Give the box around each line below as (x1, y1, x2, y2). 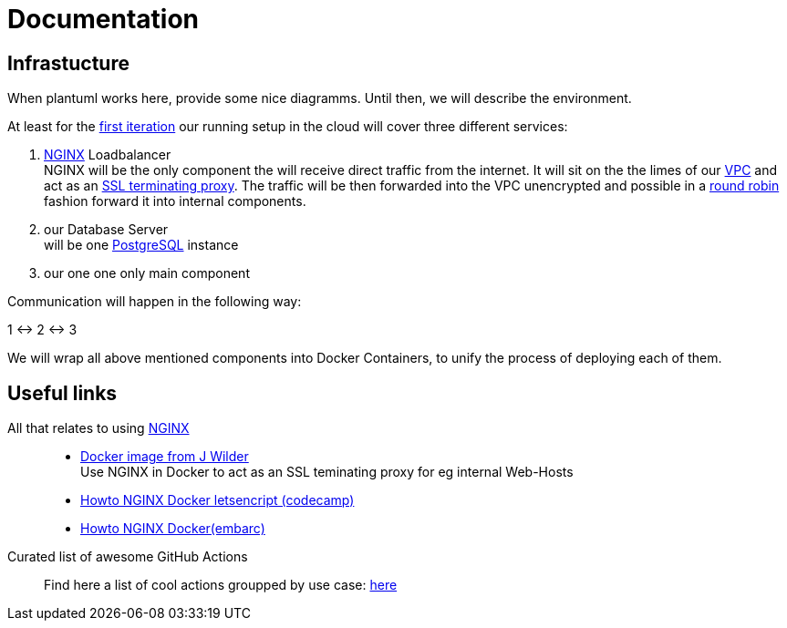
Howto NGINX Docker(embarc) (80, 520, 265, 537)
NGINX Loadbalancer (44, 147, 171, 163)
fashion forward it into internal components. (44, 193, 306, 210)
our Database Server (44, 221, 169, 238)
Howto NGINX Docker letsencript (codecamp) (80, 492, 355, 509)
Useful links (7, 381, 118, 405)
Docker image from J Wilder (80, 448, 249, 465)
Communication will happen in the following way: (7, 293, 302, 310)
